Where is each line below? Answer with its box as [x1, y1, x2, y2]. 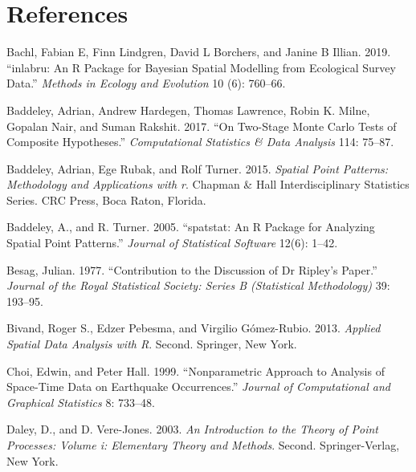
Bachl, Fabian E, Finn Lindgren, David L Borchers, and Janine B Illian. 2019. [6, 43, 391, 60]
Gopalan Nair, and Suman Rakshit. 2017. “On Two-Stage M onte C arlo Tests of [6, 117, 397, 134]
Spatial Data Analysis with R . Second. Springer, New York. [6, 336, 297, 352]
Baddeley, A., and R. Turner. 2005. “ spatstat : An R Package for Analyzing [6, 218, 375, 235]
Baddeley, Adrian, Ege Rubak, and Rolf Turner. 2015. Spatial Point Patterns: [6, 160, 389, 177]
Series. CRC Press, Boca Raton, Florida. [6, 191, 206, 208]
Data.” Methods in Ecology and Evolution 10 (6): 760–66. [6, 75, 286, 92]
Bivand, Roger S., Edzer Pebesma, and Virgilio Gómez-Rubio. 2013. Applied [6, 319, 381, 336]
